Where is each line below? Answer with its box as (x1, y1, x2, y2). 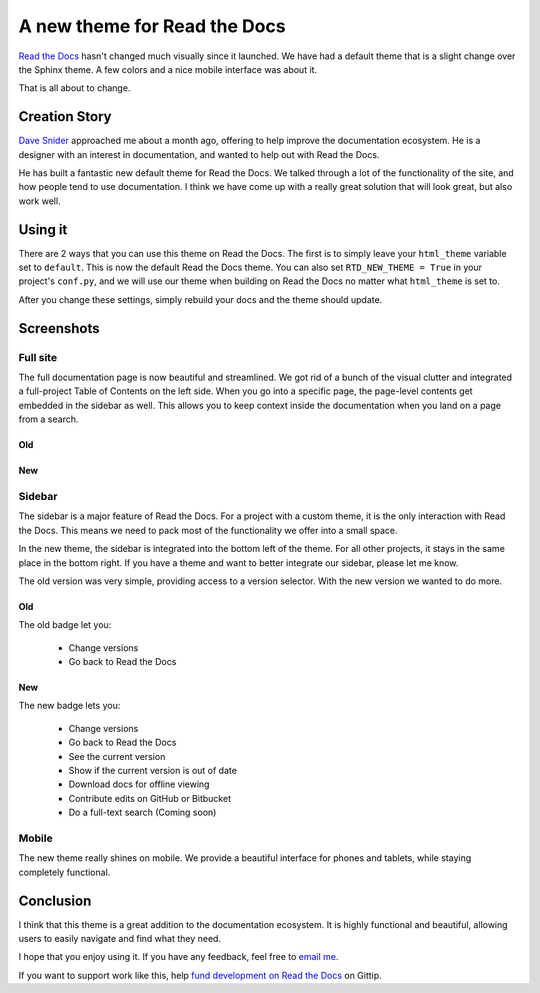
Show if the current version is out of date (68, 765, 237, 777)
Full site (18, 350, 58, 364)
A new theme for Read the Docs (18, 15, 286, 37)
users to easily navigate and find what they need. (18, 933, 222, 945)
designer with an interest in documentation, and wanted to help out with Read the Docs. (18, 148, 380, 160)
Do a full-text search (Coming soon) (68, 806, 217, 819)
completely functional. (18, 866, 111, 878)
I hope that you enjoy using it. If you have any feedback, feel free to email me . (18, 951, 339, 963)
